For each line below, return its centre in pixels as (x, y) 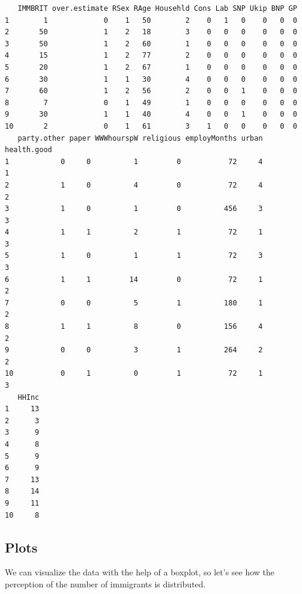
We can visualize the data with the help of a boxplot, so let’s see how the (140, 572)
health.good (29, 150)
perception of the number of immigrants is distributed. (105, 583)
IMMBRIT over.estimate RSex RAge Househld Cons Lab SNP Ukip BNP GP (157, 8)
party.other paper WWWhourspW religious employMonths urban (140, 138)
